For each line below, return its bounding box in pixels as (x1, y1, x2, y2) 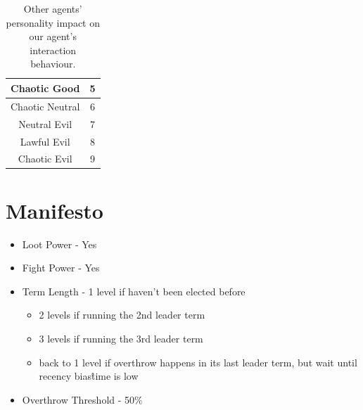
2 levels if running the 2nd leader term (39, 307, 205, 322)
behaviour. (30, 56, 76, 71)
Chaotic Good (11, 80, 80, 95)
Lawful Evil (20, 134, 70, 148)
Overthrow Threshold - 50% (22, 392, 143, 406)
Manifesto (6, 196, 103, 224)
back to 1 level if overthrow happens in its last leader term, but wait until (39, 354, 357, 369)
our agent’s (29, 29, 77, 44)
